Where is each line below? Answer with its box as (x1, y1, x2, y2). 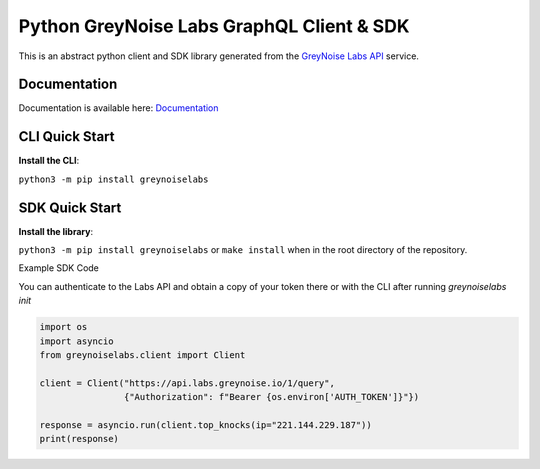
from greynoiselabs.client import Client (39, 349, 246, 360)
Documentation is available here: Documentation (18, 102, 219, 114)
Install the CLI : (18, 155, 80, 167)
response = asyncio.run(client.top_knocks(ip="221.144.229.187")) (39, 419, 372, 430)
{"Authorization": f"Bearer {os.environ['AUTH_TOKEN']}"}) (123, 391, 420, 403)
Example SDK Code (18, 262, 100, 274)
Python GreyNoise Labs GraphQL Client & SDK (18, 15, 410, 37)
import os (39, 321, 88, 333)
